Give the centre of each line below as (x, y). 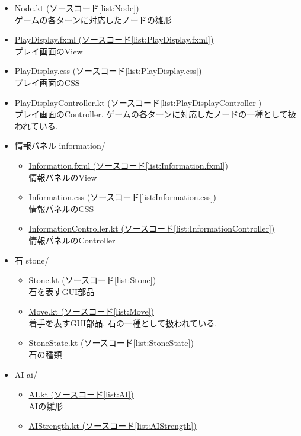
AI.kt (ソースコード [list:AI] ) (81, 394)
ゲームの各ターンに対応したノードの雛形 (93, 19)
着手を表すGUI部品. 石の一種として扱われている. (123, 323)
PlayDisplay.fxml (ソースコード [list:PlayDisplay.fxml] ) (114, 39)
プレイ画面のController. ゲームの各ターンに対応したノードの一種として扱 (155, 114)
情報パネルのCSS (61, 208)
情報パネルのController (72, 240)
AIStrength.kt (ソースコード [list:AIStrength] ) (113, 426)
